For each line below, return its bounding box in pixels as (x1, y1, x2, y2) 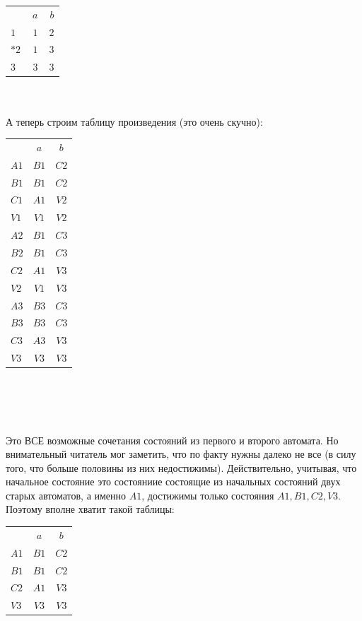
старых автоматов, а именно (6, 487, 127, 502)
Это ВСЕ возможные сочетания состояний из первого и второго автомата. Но (6, 432, 339, 447)
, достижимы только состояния (141, 487, 274, 502)
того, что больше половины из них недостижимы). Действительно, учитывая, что (6, 460, 357, 475)
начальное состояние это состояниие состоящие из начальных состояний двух (6, 474, 341, 489)
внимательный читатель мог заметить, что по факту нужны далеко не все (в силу (6, 446, 356, 461)
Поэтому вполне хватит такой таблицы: (6, 502, 175, 516)
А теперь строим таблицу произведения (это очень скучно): (6, 114, 263, 129)
